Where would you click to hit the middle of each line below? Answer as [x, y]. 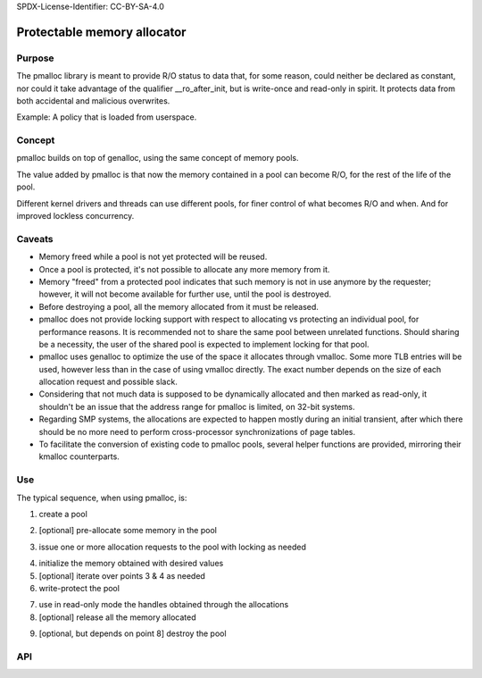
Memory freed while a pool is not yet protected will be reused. [153, 257]
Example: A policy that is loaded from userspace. [107, 117]
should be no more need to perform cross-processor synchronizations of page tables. [197, 431]
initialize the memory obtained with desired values [131, 564]
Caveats [35, 239]
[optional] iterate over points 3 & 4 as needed [122, 575]
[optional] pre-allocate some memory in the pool [128, 531]
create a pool [63, 514]
